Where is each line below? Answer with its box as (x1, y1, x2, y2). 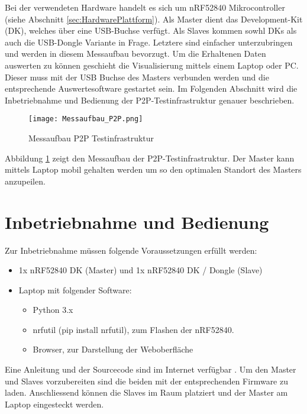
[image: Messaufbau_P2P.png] (28, 115, 143, 124)
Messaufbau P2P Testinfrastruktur (28, 132, 154, 144)
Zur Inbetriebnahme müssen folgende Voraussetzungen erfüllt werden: (5, 244, 257, 256)
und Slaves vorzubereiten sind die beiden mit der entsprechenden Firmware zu (5, 374, 288, 387)
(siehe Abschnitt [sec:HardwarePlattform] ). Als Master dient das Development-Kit (5, 12, 303, 25)
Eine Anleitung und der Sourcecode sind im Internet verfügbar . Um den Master (5, 363, 296, 376)
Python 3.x (33, 303, 73, 316)
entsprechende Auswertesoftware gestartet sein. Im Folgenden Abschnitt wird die (5, 82, 298, 95)
